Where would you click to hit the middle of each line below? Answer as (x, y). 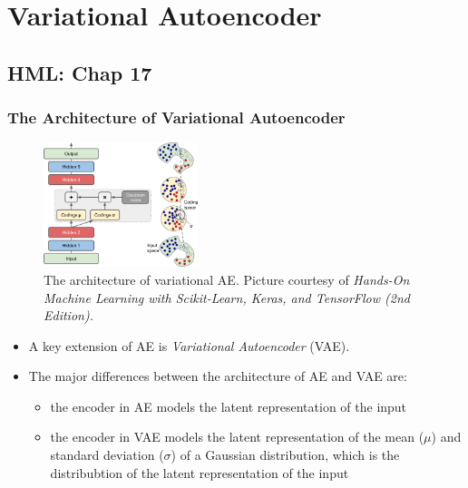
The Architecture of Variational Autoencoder (176, 117)
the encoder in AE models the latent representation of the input (229, 406)
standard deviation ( (107, 455)
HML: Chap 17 (80, 72)
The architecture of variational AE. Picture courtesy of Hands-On (227, 279)
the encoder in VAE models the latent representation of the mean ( (237, 437)
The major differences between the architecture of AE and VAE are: (218, 376)
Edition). (68, 315)
